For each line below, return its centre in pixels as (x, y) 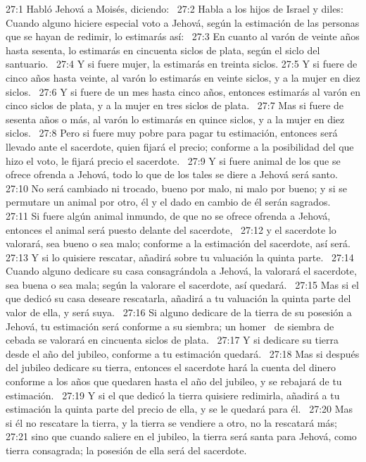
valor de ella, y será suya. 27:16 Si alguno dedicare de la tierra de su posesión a (179, 312)
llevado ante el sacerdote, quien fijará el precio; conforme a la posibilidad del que (180, 146)
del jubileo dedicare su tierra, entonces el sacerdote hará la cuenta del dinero (171, 367)
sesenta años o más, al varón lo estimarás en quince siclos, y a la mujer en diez (175, 119)
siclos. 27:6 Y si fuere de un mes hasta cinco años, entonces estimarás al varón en (183, 91)
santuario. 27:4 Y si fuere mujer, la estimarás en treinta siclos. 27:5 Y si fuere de (182, 64)
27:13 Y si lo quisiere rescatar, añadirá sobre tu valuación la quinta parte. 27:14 (180, 257)
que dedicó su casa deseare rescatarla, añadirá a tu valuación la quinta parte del (178, 298)
